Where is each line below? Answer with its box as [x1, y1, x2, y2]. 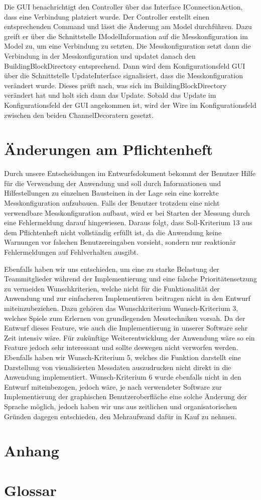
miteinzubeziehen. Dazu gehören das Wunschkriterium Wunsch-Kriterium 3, [4, 302, 238, 313]
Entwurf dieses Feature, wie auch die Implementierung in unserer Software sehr [4, 322, 248, 333]
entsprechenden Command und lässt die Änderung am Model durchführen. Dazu [4, 21, 252, 32]
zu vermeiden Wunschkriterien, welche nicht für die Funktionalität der [4, 283, 220, 293]
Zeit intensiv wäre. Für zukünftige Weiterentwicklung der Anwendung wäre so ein [4, 332, 255, 343]
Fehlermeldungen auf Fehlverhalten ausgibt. [4, 247, 139, 257]
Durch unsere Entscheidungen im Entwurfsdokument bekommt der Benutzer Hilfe [4, 168, 255, 179]
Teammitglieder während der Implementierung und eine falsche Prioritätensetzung [4, 273, 257, 284]
